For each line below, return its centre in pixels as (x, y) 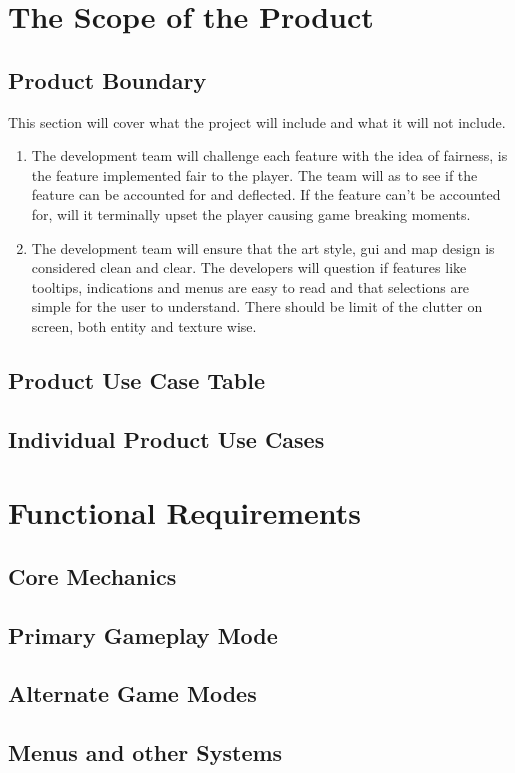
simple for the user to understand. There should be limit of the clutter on (257, 306)
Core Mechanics (92, 575)
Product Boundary (107, 79)
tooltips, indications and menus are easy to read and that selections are (250, 286)
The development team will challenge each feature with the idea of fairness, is (269, 155)
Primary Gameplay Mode (143, 634)
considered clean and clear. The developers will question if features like (249, 267)
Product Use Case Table (136, 379)
